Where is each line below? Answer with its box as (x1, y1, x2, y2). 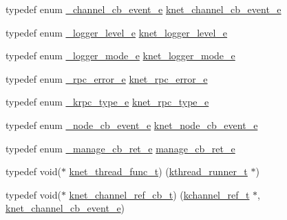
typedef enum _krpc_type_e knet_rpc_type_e (6, 94, 209, 109)
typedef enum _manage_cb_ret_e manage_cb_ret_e (6, 141, 235, 155)
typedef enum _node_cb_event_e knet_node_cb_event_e (6, 117, 258, 132)
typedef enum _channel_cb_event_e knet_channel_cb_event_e (6, 2, 281, 16)
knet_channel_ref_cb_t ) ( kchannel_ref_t (69, 187, 250, 201)
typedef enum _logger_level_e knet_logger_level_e (6, 25, 228, 39)
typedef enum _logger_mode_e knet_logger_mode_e (6, 48, 235, 63)
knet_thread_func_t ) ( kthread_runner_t (69, 164, 248, 179)
